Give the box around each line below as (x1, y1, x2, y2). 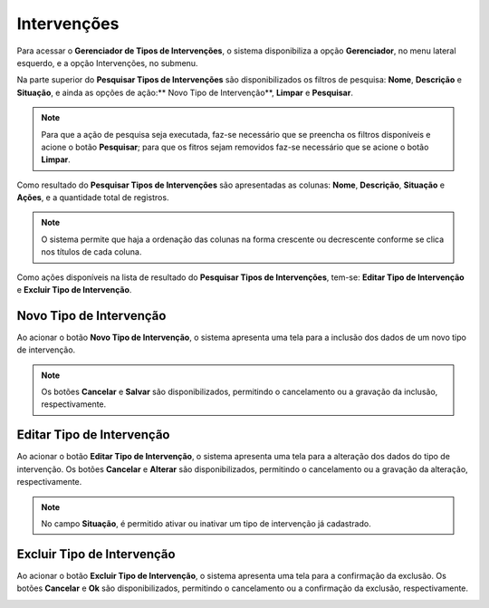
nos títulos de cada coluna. (41, 246, 142, 257)
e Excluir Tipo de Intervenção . (16, 285, 132, 295)
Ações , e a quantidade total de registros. (16, 192, 169, 203)
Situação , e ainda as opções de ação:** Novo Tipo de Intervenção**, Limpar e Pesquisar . (16, 87, 353, 98)
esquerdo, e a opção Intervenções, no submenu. (16, 57, 198, 68)
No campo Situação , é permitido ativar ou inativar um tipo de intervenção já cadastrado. (41, 517, 371, 529)
